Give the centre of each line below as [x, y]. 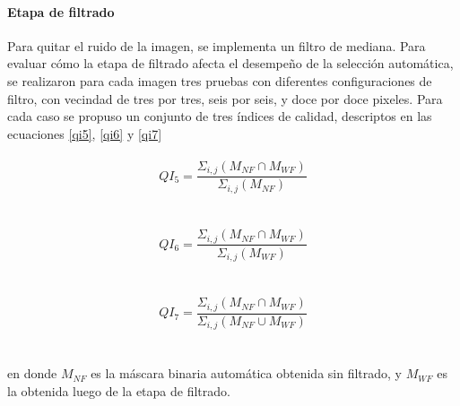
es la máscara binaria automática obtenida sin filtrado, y [246, 373]
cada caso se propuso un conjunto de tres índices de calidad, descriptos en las [220, 116]
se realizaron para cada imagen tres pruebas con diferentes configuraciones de [220, 80]
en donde [32, 373]
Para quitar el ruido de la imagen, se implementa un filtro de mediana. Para [217, 45]
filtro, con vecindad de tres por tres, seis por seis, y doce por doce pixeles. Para [225, 98]
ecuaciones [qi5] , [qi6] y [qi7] [85, 133]
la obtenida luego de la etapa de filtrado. [119, 390]
